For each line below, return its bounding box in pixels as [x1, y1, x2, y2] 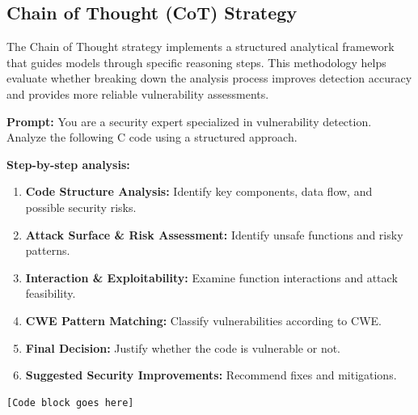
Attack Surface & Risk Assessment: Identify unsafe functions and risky [25, 226, 403, 243]
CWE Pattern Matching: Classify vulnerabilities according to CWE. [25, 311, 382, 328]
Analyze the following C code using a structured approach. [6, 129, 298, 146]
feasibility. [25, 285, 76, 302]
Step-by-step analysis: [6, 155, 130, 172]
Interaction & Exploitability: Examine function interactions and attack [25, 269, 398, 286]
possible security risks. [25, 198, 137, 215]
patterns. [25, 242, 70, 259]
